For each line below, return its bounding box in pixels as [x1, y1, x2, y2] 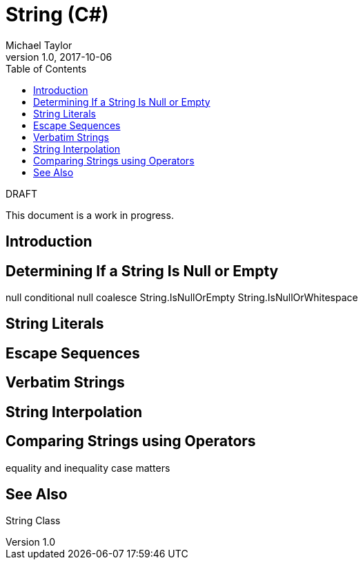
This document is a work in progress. [6, 209, 174, 221]
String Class [6, 515, 61, 527]
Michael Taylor [6, 39, 72, 51]
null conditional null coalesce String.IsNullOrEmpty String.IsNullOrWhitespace [6, 291, 358, 304]
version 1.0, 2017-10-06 [6, 50, 112, 63]
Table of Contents [6, 62, 87, 75]
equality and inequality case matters [6, 461, 170, 474]
